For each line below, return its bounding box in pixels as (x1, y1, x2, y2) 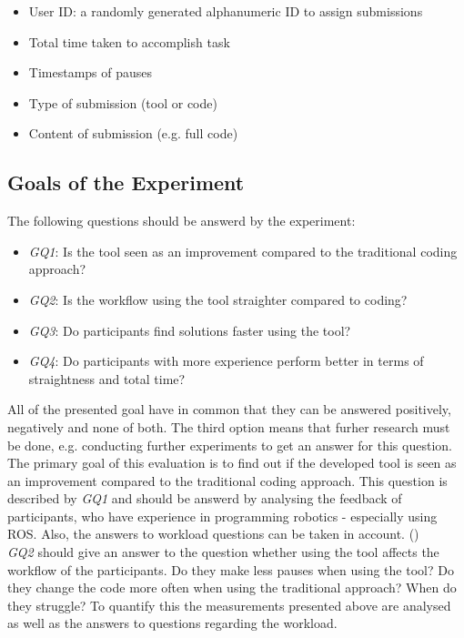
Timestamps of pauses (28, 63, 153, 82)
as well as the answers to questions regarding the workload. (7, 613, 338, 633)
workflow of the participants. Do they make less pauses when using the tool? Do (7, 560, 454, 579)
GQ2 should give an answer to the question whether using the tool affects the (7, 542, 439, 562)
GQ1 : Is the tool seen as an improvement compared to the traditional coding (28, 241, 458, 260)
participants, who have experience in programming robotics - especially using (7, 506, 438, 525)
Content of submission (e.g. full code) (28, 124, 238, 143)
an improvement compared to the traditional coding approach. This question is (7, 471, 448, 490)
